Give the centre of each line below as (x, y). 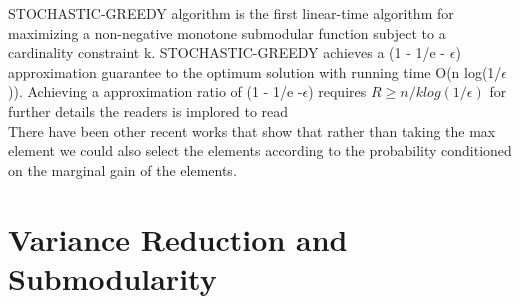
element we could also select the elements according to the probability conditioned (260, 150)
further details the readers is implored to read (148, 110)
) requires (337, 91)
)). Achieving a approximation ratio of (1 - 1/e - (155, 91)
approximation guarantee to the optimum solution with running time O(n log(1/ (255, 71)
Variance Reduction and (178, 238)
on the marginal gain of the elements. (122, 169)
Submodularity (112, 277)
